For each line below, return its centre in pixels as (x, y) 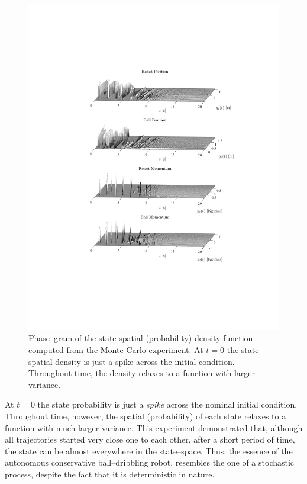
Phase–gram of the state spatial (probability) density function (141, 338)
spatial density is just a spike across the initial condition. (132, 361)
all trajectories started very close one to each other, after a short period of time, (150, 439)
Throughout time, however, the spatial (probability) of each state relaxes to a (146, 416)
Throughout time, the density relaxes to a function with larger (142, 373)
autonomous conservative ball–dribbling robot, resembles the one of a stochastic (150, 462)
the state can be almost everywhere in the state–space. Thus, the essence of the (149, 451)
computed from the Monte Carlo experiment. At (116, 350)
